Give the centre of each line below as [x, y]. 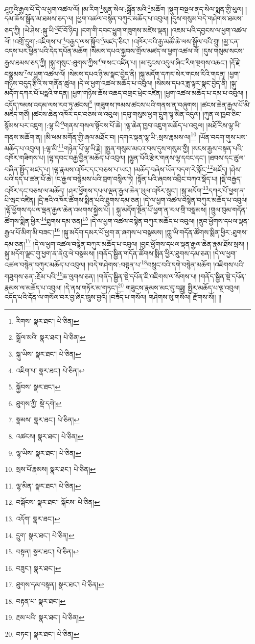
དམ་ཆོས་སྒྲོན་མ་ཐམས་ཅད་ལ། [39, 18]
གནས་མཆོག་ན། [23, 137]
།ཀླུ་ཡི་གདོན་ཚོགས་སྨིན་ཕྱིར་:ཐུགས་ [207, 232]
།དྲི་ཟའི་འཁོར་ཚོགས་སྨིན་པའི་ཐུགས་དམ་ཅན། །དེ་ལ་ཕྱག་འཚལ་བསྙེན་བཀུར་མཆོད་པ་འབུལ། [142, 199]
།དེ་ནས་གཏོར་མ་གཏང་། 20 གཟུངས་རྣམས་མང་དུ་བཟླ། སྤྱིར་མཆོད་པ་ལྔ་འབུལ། [152, 286]
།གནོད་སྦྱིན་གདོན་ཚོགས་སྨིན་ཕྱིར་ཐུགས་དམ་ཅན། [154, 253]
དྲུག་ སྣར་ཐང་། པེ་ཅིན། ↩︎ [45, 535]
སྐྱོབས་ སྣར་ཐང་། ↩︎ [38, 387]
